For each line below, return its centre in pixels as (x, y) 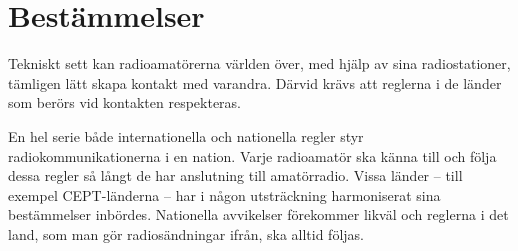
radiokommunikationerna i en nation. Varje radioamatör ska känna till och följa (252, 155)
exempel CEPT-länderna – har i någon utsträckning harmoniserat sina (224, 194)
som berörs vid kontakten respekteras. (125, 102)
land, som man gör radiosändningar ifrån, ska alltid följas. (186, 233)
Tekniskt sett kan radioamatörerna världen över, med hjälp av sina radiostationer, (259, 63)
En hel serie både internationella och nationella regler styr (186, 135)
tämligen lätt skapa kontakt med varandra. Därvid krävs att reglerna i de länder (255, 82)
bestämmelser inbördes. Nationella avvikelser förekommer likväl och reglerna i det (258, 214)
